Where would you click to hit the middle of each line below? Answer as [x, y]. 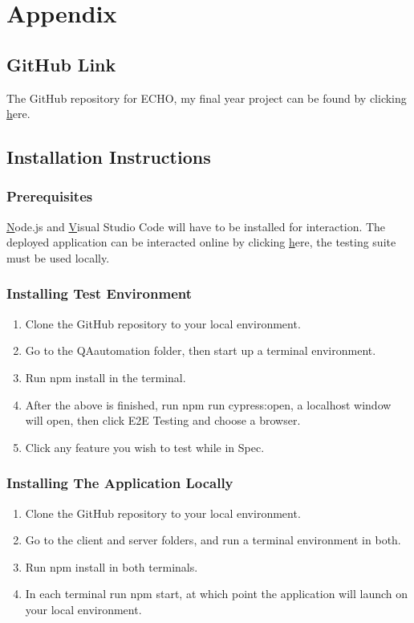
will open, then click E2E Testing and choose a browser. [163, 420]
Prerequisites [50, 196]
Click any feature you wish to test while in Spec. [145, 447]
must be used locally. [58, 257]
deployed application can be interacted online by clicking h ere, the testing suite [201, 242]
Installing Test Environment [99, 293]
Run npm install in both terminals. [112, 566]
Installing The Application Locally [120, 483]
